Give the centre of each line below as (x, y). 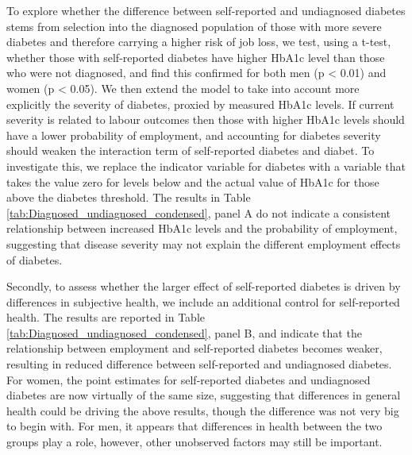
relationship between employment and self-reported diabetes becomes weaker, (194, 348)
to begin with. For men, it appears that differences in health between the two (194, 426)
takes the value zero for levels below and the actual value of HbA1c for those (193, 181)
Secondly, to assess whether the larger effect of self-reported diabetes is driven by (204, 286)
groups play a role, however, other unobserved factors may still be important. (194, 442)
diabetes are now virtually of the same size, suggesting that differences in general (204, 395)
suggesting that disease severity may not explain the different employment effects (204, 243)
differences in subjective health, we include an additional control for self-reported (203, 301)
